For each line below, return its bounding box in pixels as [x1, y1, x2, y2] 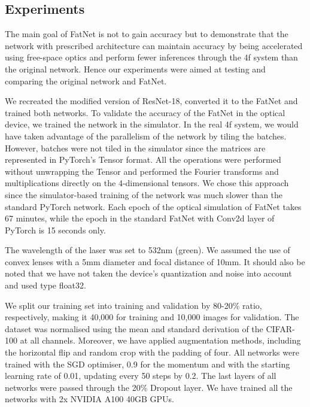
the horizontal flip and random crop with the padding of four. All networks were [5, 346, 299, 359]
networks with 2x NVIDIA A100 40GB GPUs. [5, 393, 174, 405]
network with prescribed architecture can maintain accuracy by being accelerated [5, 39, 303, 51]
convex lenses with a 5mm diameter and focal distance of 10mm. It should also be [5, 255, 305, 268]
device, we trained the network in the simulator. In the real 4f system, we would [5, 118, 299, 130]
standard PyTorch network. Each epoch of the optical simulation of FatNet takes [5, 200, 302, 212]
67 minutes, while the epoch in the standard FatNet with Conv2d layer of [5, 212, 275, 224]
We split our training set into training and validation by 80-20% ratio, [5, 299, 262, 311]
